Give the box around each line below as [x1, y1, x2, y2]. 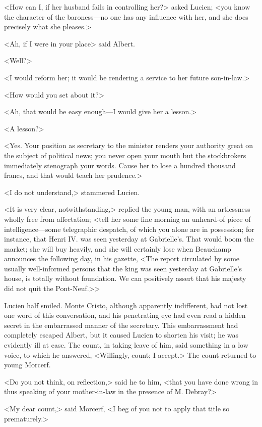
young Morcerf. [4, 359, 51, 370]
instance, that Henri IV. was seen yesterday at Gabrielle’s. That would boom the [4, 233, 254, 244]
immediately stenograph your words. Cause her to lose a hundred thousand [4, 160, 236, 170]
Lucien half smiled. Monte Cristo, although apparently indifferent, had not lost [4, 300, 248, 310]
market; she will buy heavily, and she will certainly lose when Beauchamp [4, 243, 231, 254]
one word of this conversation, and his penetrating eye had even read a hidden [4, 310, 246, 320]
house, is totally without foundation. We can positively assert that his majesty [4, 273, 246, 283]
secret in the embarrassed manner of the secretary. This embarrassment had [4, 319, 238, 330]
